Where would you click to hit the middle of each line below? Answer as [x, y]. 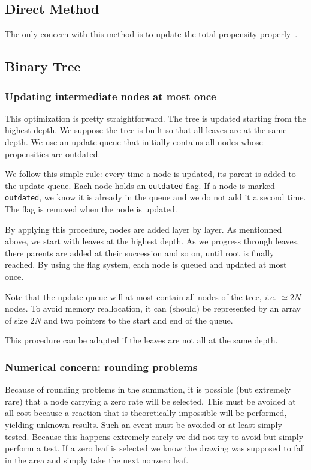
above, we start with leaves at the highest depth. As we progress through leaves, [152, 241]
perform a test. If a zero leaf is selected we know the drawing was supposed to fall [155, 448]
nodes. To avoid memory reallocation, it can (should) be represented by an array [153, 308]
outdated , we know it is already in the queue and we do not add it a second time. [155, 197]
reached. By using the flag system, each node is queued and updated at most [146, 264]
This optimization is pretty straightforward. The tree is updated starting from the [155, 118]
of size [16, 320]
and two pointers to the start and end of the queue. [138, 320]
